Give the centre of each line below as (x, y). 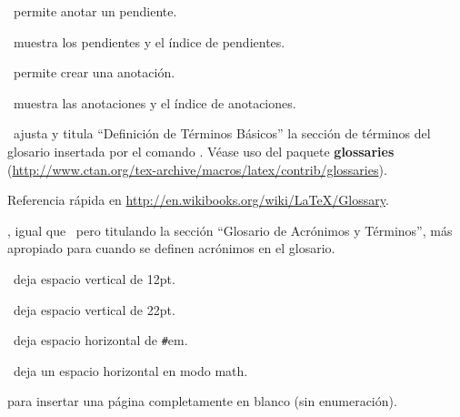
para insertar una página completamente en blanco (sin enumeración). (202, 401)
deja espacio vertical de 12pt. (94, 278)
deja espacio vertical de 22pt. (94, 309)
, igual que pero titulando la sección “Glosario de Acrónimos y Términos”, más (230, 230)
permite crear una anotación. (94, 72)
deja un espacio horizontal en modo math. (130, 370)
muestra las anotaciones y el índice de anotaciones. (155, 102)
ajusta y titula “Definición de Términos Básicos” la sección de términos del (222, 133)
